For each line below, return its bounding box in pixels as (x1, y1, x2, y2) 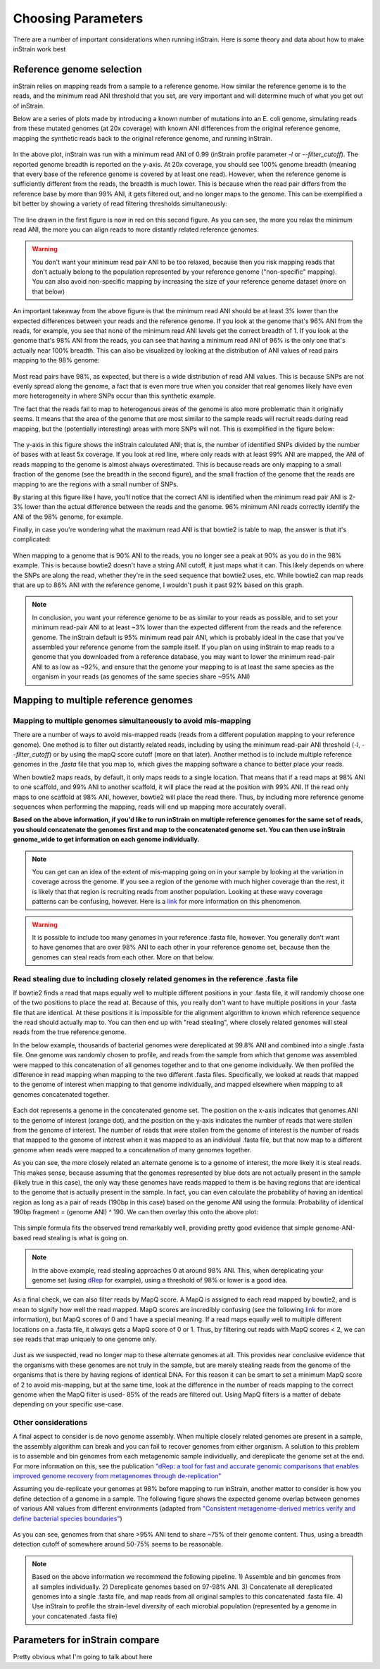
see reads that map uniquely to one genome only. (13, 1335, 157, 1343)
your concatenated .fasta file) (32, 1612, 118, 1620)
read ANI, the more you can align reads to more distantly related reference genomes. (13, 225, 260, 234)
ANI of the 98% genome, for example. (13, 512, 123, 521)
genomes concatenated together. (13, 1090, 110, 1098)
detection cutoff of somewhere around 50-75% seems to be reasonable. (13, 1540, 223, 1549)
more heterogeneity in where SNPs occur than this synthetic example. (13, 391, 216, 401)
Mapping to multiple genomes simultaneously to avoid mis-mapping (13, 715, 251, 725)
